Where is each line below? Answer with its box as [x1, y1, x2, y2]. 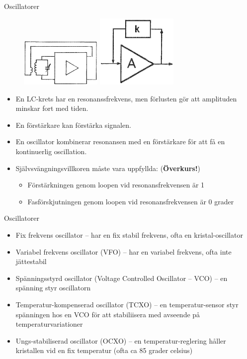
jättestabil [15, 256, 47, 267]
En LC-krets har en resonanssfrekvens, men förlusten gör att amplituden [15, 93, 237, 103]
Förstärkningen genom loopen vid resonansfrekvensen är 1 [27, 179, 205, 190]
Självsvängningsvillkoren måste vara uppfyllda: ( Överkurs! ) [15, 163, 201, 173]
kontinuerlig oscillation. [15, 146, 87, 156]
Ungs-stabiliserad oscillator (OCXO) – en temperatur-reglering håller [15, 335, 226, 346]
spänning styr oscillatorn [15, 282, 91, 293]
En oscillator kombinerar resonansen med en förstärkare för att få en [15, 136, 225, 147]
